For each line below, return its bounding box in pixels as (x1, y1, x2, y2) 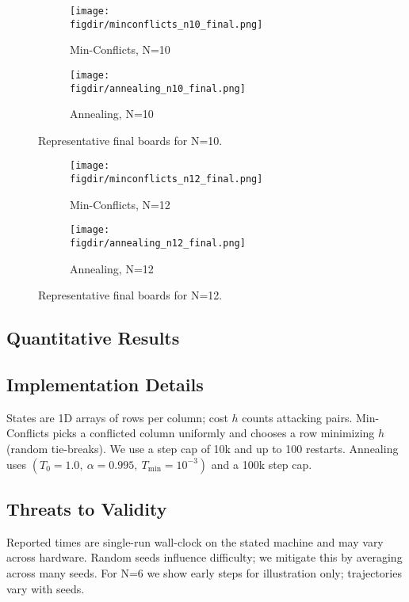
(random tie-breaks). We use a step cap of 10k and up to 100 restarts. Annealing (6, 440, 399, 456)
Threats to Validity (6, 496, 167, 520)
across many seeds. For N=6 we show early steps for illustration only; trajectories (6, 564, 402, 581)
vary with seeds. (6, 580, 85, 596)
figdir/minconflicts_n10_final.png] (70, 18, 263, 30)
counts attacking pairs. (242, 409, 353, 425)
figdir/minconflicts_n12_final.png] (70, 173, 263, 185)
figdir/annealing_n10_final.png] (70, 82, 246, 94)
